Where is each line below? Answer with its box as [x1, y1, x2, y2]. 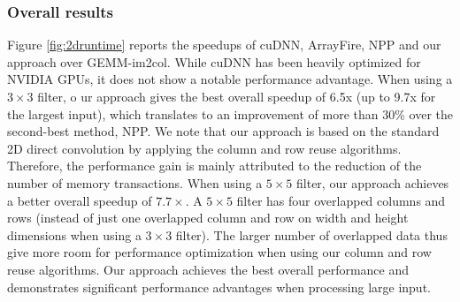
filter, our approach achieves [296, 173, 449, 192]
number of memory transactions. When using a [7, 173, 263, 192]
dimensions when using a [7, 225, 142, 244]
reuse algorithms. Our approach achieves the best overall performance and [7, 260, 410, 278]
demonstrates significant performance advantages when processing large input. [7, 277, 431, 296]
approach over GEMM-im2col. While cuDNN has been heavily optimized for [7, 52, 421, 71]
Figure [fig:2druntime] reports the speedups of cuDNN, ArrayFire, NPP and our [7, 35, 441, 54]
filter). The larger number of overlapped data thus [175, 225, 448, 244]
